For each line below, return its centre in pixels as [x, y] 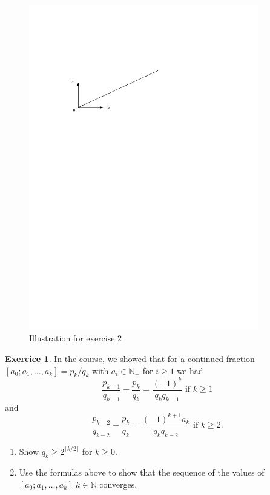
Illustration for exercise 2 [76, 338]
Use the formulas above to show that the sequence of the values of [142, 472]
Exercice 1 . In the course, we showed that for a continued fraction [130, 358]
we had [190, 370]
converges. [118, 484]
